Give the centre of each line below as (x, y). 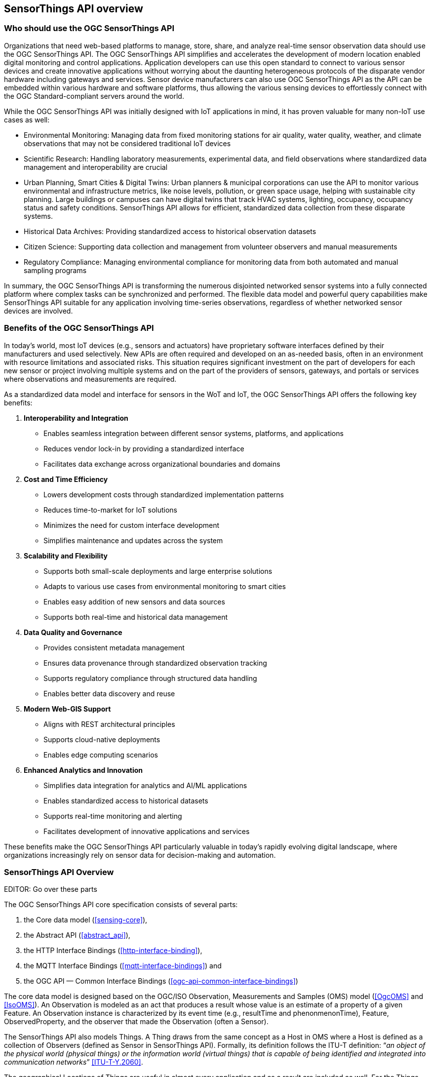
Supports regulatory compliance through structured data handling (150, 678)
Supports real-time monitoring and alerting (113, 816)
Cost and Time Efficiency (66, 479)
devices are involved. (39, 311)
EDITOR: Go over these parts (51, 889)
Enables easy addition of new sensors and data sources (134, 601)
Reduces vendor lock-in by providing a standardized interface (144, 448)
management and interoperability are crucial (96, 167)
